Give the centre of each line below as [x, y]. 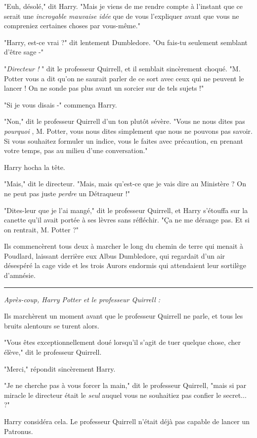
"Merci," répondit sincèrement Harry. [60, 368]
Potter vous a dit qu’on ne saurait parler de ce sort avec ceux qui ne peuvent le [124, 78]
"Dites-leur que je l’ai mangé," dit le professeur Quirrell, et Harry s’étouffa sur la [126, 210]
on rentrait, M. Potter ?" [42, 229]
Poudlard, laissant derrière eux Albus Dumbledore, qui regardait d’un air [115, 255]
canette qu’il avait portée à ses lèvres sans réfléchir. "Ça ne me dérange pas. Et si [127, 220]
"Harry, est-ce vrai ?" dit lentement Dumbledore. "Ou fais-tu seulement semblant [126, 42]
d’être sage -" [24, 52]
